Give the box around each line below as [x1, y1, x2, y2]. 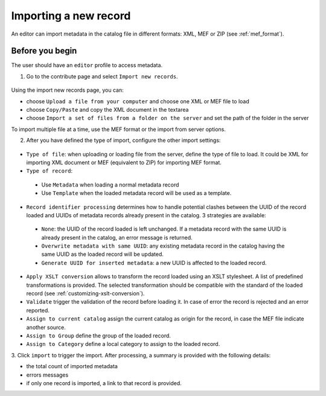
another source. [26, 324, 66, 331]
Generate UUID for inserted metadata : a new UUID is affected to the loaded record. [41, 259, 267, 266]
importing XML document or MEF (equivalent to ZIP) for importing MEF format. [26, 159, 222, 166]
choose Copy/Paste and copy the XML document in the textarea [26, 106, 189, 113]
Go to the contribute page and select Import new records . [26, 72, 178, 80]
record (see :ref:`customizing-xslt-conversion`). [26, 290, 145, 297]
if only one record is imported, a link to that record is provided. [26, 379, 182, 386]
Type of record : [26, 167, 73, 174]
